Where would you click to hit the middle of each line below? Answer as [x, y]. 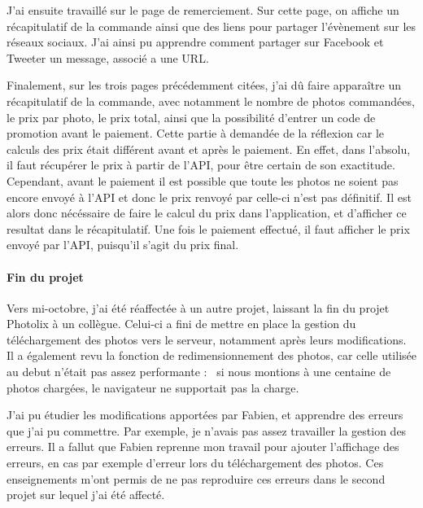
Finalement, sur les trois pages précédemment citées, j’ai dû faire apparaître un [204, 85]
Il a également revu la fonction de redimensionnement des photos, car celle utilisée [211, 355]
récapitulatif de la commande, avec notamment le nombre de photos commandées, [211, 101]
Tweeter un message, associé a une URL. [108, 57]
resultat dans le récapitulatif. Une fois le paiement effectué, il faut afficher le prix [208, 228]
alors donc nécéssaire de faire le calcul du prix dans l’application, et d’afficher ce [207, 213]
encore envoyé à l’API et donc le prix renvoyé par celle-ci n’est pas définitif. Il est [209, 197]
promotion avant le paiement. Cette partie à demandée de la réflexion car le [196, 133]
